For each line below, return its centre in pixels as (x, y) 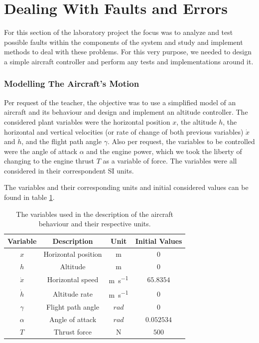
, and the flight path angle (62, 141)
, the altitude (196, 121)
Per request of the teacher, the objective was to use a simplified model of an (120, 102)
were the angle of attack (41, 151)
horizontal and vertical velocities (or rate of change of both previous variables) (124, 131)
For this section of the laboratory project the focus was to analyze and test (119, 32)
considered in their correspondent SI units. (69, 170)
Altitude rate (73, 293)
